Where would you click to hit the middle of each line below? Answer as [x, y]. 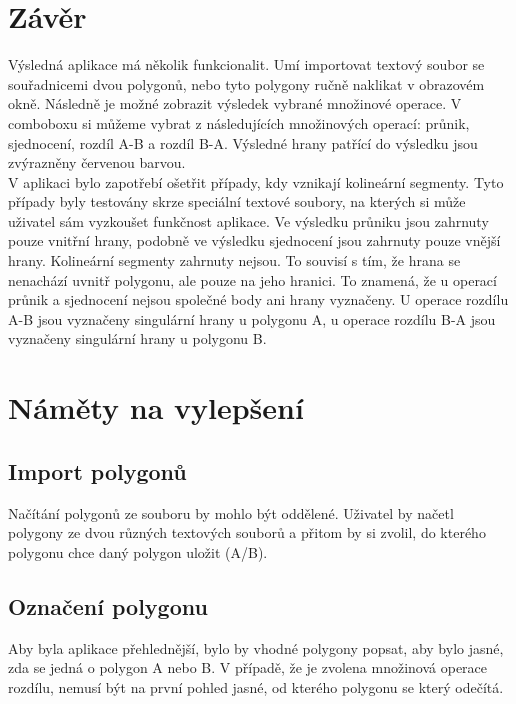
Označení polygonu [108, 605]
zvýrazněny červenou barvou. [97, 162]
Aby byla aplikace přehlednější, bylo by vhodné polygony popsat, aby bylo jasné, [256, 647]
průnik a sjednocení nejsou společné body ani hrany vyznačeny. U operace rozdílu [258, 299]
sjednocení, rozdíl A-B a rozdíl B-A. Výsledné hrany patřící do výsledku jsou [243, 142]
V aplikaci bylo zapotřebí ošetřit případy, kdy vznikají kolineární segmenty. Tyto [256, 181]
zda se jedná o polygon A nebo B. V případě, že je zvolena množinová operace [248, 667]
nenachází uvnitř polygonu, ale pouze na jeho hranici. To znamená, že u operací [252, 279]
